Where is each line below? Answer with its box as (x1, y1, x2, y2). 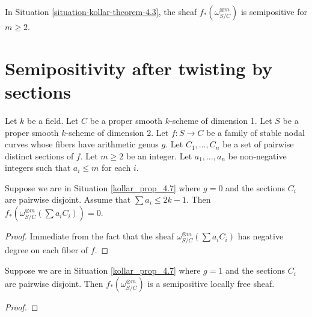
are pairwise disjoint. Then (5, 277, 103, 289)
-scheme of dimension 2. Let (66, 126, 169, 138)
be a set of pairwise (222, 138, 294, 150)
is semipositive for (240, 5, 307, 17)
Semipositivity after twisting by (5, 55, 273, 80)
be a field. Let (27, 114, 79, 126)
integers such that (5, 161, 71, 174)
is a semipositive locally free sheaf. (147, 277, 275, 289)
